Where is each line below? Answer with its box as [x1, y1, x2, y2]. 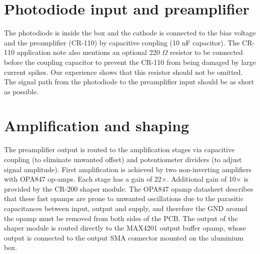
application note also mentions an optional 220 [16, 47, 160, 57]
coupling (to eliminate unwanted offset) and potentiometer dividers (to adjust [4, 154, 242, 164]
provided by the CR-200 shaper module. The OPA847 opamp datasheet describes [4, 183, 253, 194]
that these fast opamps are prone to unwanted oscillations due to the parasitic [4, 193, 243, 204]
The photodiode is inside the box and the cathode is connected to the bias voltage [4, 27, 256, 38]
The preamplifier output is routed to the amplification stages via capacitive [4, 144, 235, 155]
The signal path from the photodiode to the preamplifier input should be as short [4, 76, 254, 87]
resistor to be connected [169, 47, 243, 57]
